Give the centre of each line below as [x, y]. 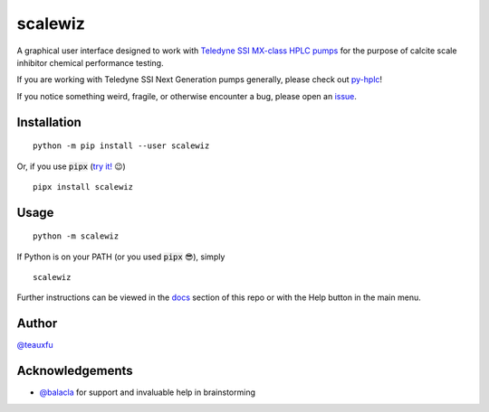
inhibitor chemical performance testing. [90, 62]
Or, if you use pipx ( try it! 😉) [71, 166]
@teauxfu [35, 345]
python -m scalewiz [76, 236]
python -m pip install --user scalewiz [121, 146]
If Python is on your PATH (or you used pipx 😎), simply [121, 257]
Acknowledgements [75, 371]
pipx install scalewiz [83, 187]
